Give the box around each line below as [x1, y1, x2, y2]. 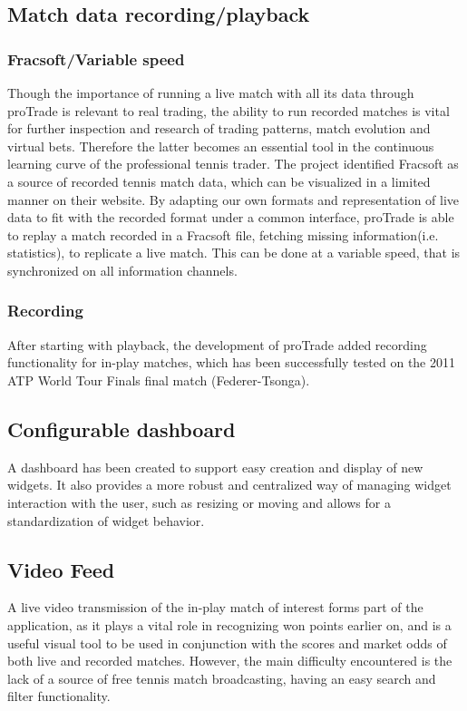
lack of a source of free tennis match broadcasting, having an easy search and [7, 668, 436, 687]
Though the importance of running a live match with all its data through [7, 83, 414, 102]
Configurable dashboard [7, 414, 236, 443]
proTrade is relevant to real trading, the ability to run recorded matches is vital [7, 101, 450, 120]
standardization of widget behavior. [7, 511, 205, 530]
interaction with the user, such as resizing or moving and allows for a [7, 492, 391, 511]
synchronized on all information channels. [7, 260, 238, 279]
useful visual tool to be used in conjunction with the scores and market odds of [7, 633, 447, 652]
